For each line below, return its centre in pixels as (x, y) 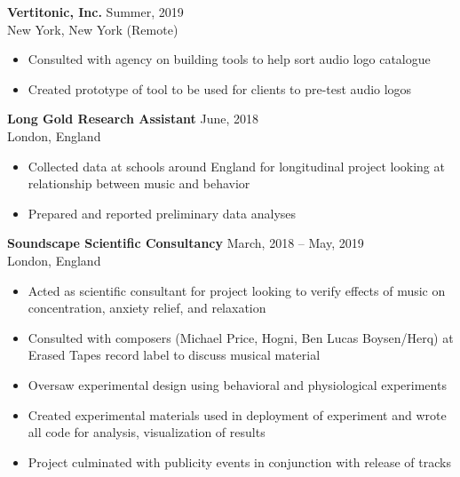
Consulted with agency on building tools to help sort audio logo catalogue (229, 59)
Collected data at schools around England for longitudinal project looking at (236, 166)
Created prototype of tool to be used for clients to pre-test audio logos (220, 88)
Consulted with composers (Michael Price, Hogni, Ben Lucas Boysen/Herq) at (241, 337)
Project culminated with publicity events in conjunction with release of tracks (239, 461)
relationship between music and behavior (139, 183)
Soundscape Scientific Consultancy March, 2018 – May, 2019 (186, 243)
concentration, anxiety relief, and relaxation (147, 308)
